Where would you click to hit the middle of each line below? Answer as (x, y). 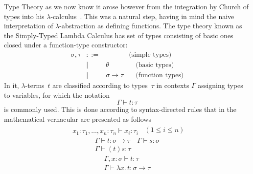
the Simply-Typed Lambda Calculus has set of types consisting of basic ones (119, 35)
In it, (11, 85)
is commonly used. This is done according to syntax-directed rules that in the (120, 109)
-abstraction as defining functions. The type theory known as (151, 26)
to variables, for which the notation (57, 95)
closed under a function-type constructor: (66, 45)
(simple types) (150, 54)
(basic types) (155, 65)
